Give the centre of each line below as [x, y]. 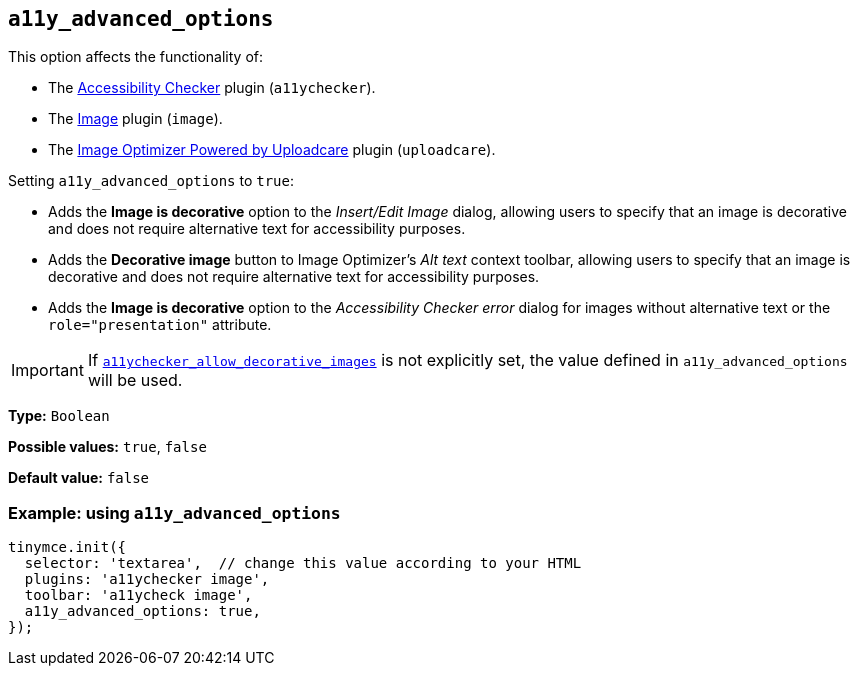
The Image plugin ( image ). [135, 119]
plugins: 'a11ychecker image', [147, 579]
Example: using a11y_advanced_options [174, 512]
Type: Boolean [59, 416]
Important [47, 370]
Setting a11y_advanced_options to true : [151, 181]
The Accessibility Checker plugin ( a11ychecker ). [212, 88]
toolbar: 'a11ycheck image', [138, 595]
